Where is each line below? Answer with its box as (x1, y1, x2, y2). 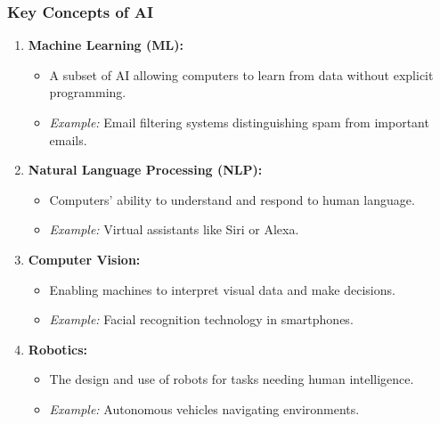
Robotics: (28, 339, 88, 358)
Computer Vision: (28, 249, 141, 268)
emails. (49, 130, 87, 149)
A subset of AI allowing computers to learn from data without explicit (49, 65, 434, 84)
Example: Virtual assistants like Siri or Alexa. (49, 220, 299, 239)
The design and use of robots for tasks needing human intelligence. (49, 370, 414, 388)
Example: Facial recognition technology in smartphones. (49, 310, 354, 329)
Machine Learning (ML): (28, 36, 183, 54)
